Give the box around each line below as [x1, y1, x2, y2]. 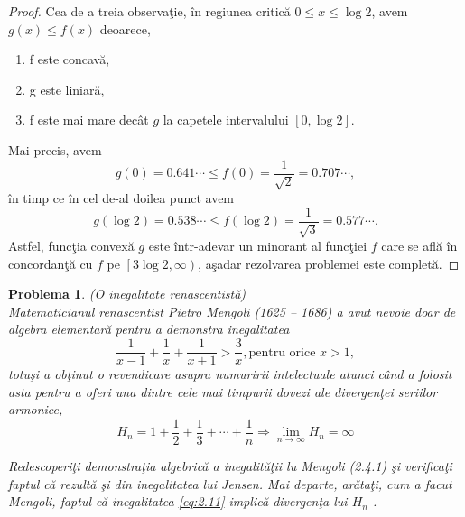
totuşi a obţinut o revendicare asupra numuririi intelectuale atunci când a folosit [8, 365, 452, 383]
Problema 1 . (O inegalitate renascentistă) [8, 284, 246, 303]
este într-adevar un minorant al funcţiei [148, 236, 367, 255]
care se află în [381, 236, 458, 255]
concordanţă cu [8, 254, 93, 272]
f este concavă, [29, 50, 110, 69]
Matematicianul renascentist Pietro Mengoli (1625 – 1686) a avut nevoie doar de [8, 301, 456, 320]
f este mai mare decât [29, 110, 149, 129]
